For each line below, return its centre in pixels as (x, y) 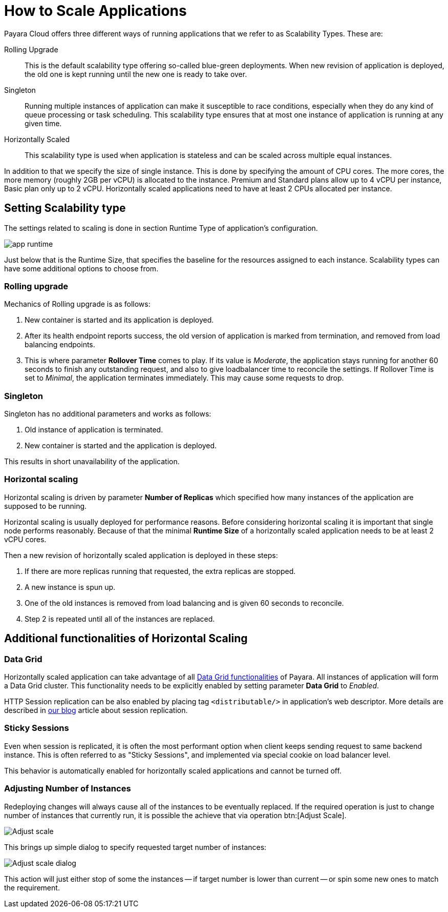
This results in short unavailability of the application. (92, 462)
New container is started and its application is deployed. (119, 320)
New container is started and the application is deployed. (121, 446)
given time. (43, 123)
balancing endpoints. (60, 345)
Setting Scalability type (65, 208)
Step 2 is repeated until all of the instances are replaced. (120, 619)
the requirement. (32, 887)
